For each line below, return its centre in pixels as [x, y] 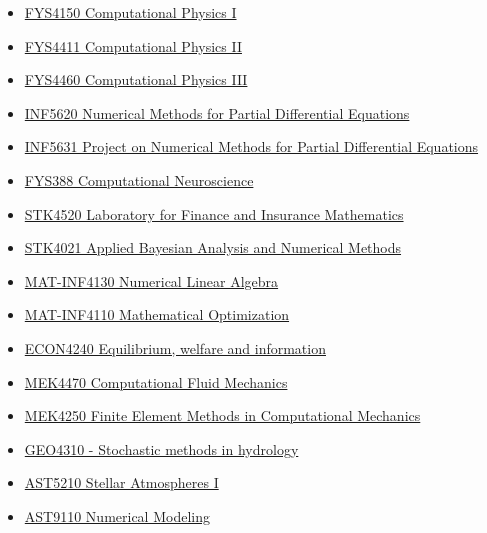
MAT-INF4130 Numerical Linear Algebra [151, 280]
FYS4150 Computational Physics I [130, 12]
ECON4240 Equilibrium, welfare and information [175, 347]
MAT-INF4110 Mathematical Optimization [157, 314]
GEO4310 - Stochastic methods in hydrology [161, 448]
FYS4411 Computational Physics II [133, 45]
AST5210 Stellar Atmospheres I [121, 482]
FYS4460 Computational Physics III [136, 79]
